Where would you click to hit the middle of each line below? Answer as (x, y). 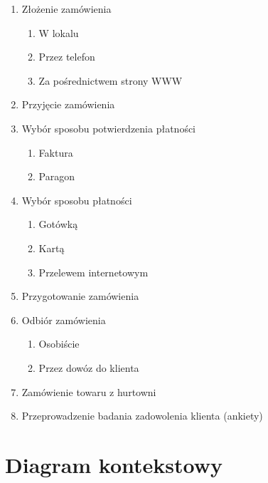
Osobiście (59, 344)
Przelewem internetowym (93, 272)
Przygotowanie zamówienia (80, 296)
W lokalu (59, 32)
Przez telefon (67, 57)
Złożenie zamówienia (66, 9)
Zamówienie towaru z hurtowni (89, 391)
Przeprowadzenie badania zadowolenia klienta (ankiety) (142, 416)
